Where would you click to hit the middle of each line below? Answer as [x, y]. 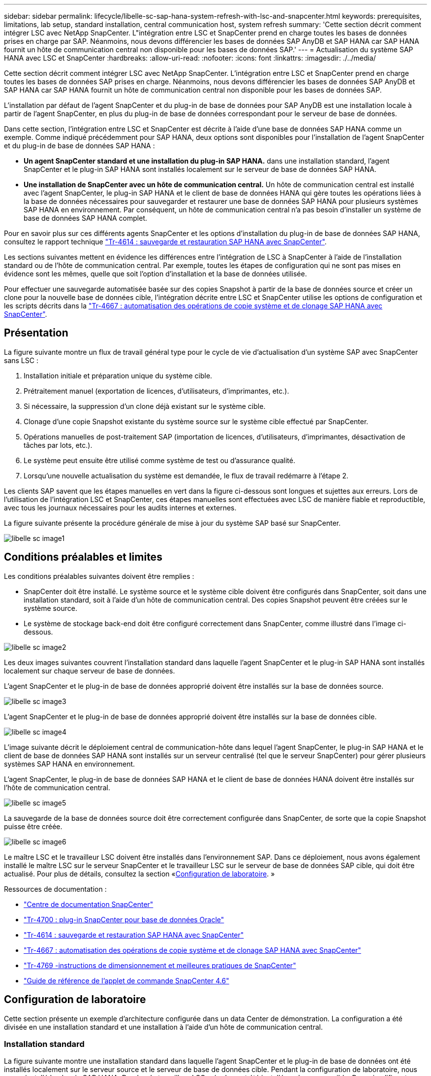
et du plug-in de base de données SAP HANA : [79, 146]
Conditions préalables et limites [83, 557]
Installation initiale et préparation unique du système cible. [118, 375]
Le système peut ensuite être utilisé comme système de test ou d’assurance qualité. [160, 460]
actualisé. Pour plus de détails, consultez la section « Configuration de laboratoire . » [139, 874]
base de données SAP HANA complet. [86, 218]
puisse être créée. [33, 826]
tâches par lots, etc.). [58, 445]
